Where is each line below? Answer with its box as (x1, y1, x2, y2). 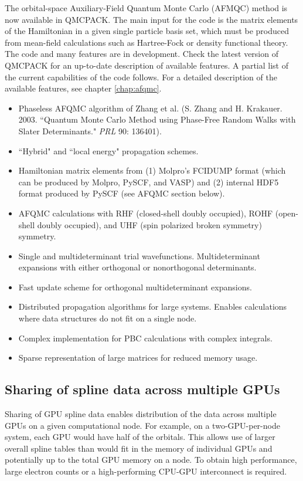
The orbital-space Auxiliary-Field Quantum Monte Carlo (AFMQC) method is (5, 2, 288, 13)
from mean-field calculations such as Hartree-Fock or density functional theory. (5, 36, 288, 48)
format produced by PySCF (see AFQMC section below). (18, 187, 225, 199)
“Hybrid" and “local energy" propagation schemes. (18, 144, 199, 157)
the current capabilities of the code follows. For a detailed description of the (5, 70, 277, 83)
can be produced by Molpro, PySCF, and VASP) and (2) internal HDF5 (18, 175, 279, 188)
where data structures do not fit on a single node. (18, 312, 197, 324)
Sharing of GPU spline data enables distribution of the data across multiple (5, 408, 277, 420)
